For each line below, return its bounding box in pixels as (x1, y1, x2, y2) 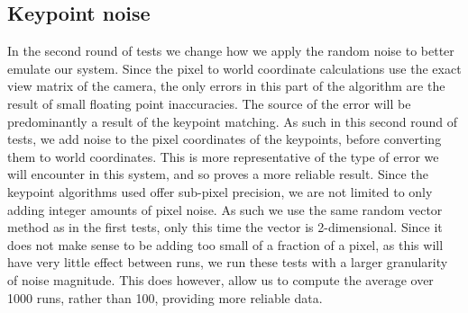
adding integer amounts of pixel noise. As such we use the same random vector (7, 200, 443, 219)
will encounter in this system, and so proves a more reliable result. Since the (7, 165, 428, 183)
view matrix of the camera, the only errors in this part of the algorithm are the (7, 76, 445, 95)
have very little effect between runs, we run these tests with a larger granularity (7, 253, 448, 272)
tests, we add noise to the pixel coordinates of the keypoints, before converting (7, 130, 442, 148)
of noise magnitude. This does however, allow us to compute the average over (7, 270, 434, 289)
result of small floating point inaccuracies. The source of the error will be (7, 94, 411, 112)
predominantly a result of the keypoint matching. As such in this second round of (7, 112, 458, 130)
